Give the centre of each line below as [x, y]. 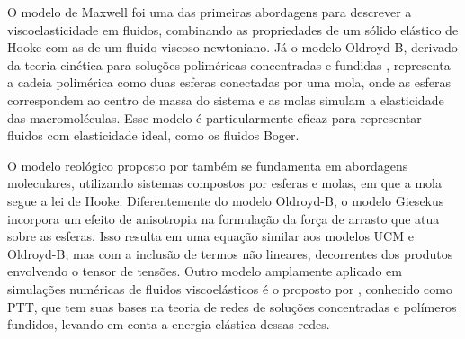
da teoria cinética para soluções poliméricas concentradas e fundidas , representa [229, 64]
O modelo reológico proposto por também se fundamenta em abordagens [208, 165]
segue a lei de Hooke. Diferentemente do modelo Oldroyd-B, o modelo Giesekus [226, 200]
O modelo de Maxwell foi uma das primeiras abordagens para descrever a [210, 12]
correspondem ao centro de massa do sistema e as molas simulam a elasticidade [226, 99]
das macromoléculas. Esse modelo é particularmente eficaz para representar [215, 117]
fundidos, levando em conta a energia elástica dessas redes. [169, 324]
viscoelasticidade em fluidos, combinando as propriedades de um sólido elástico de [233, 29]
